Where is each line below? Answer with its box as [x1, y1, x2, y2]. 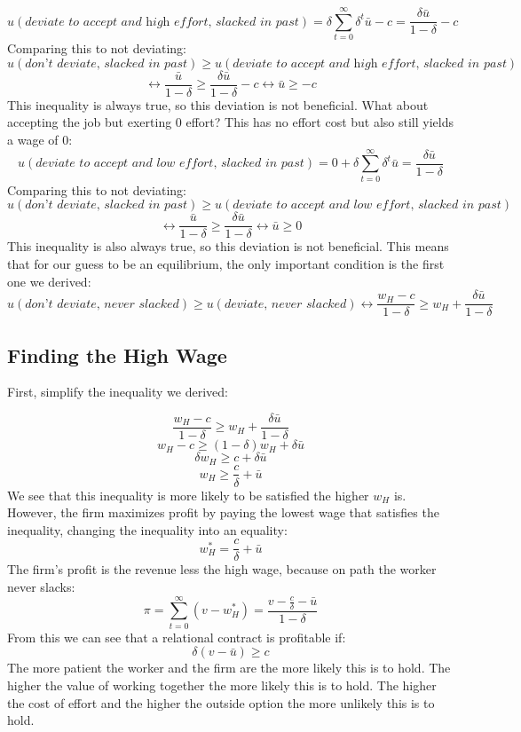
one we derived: [7, 272, 91, 290]
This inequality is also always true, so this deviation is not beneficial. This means [7, 237, 449, 256]
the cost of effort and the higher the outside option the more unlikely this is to [7, 693, 435, 712]
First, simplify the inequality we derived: [7, 382, 228, 401]
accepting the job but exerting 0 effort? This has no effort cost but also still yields [7, 113, 454, 131]
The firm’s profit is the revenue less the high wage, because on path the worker [7, 560, 437, 579]
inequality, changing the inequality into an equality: [7, 520, 288, 539]
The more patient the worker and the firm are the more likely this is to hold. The [7, 658, 451, 677]
